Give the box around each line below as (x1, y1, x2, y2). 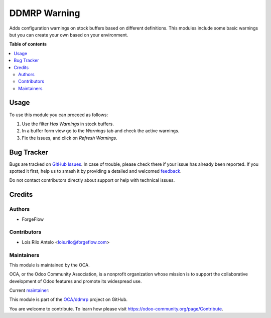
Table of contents (9, 41, 47, 47)
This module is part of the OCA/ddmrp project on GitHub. (9, 296, 128, 302)
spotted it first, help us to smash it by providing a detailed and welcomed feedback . (9, 168, 182, 174)
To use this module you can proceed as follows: (9, 112, 108, 118)
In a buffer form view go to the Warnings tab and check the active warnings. (22, 128, 180, 134)
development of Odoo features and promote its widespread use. (9, 278, 142, 284)
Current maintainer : (9, 287, 50, 293)
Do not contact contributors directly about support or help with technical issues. (9, 177, 175, 183)
